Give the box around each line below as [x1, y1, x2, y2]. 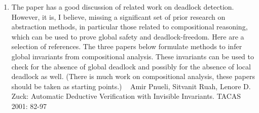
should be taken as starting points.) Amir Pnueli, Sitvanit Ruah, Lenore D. [11, 81, 251, 91]
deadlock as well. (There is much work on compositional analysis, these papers [11, 71, 255, 82]
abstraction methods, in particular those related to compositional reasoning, [11, 21, 248, 32]
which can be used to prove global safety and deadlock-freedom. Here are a [11, 31, 244, 42]
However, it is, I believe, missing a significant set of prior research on [11, 11, 226, 22]
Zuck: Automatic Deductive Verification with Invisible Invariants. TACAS [11, 91, 241, 101]
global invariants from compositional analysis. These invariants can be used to [11, 51, 254, 61]
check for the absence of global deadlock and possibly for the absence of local [11, 61, 251, 71]
